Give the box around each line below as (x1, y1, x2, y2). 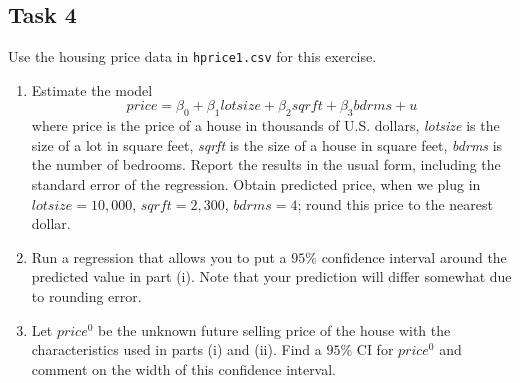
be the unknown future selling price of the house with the (98, 319, 451, 340)
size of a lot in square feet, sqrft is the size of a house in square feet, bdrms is (31, 134, 503, 155)
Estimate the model (31, 79, 153, 100)
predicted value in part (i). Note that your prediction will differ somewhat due (31, 266, 512, 287)
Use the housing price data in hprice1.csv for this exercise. (8, 46, 377, 67)
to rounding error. (31, 286, 142, 306)
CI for (356, 339, 394, 360)
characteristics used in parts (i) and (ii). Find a (31, 339, 322, 360)
